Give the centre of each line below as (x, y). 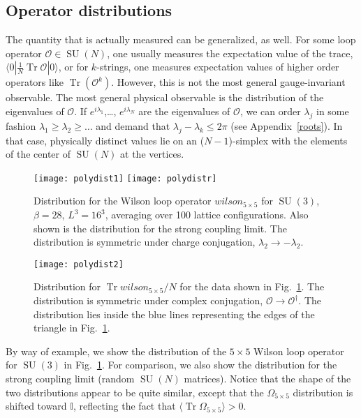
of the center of (38, 154)
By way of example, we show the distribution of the (116, 351)
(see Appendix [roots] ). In (287, 125)
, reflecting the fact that (124, 406)
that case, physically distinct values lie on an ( (105, 140)
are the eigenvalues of (184, 111)
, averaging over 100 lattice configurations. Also (207, 215)
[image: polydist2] (79, 264)
